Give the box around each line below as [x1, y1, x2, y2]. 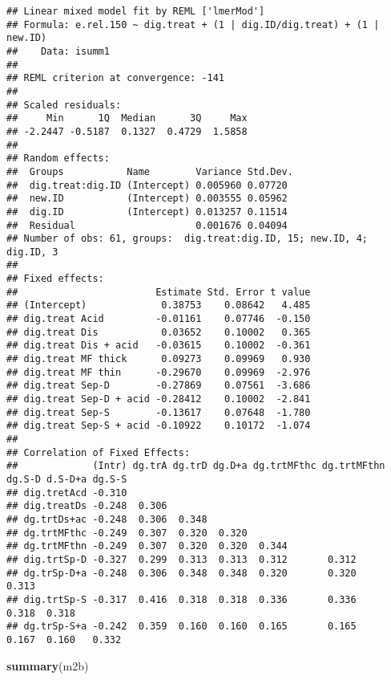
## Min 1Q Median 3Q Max [6, 112, 248, 124]
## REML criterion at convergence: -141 [6, 72, 225, 84]
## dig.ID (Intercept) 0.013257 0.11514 [6, 206, 288, 218]
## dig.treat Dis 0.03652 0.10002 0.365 [6, 326, 311, 338]
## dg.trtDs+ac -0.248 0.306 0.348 [6, 513, 208, 525]
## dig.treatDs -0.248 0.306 [6, 500, 167, 512]
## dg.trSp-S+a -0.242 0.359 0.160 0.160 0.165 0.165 [6, 621, 357, 633]
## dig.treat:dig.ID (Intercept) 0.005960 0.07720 [6, 179, 288, 191]
